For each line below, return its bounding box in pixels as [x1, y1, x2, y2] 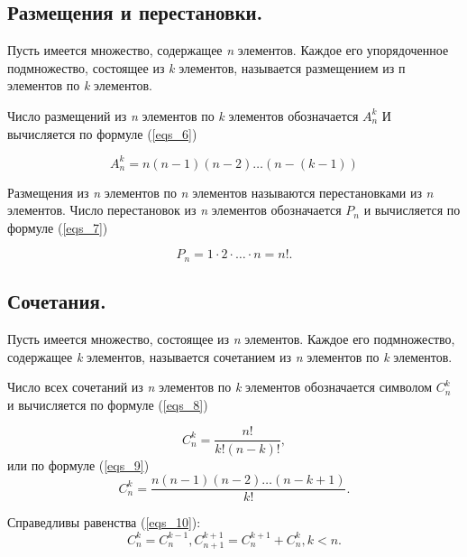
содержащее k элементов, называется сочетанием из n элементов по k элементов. [7, 347, 453, 366]
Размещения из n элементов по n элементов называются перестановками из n [7, 182, 434, 201]
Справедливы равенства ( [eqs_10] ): [7, 513, 201, 532]
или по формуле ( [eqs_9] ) [7, 455, 150, 474]
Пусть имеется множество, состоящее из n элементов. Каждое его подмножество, [7, 330, 455, 348]
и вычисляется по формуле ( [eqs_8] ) [7, 395, 208, 413]
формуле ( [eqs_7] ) [7, 218, 108, 237]
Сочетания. [7, 287, 106, 315]
